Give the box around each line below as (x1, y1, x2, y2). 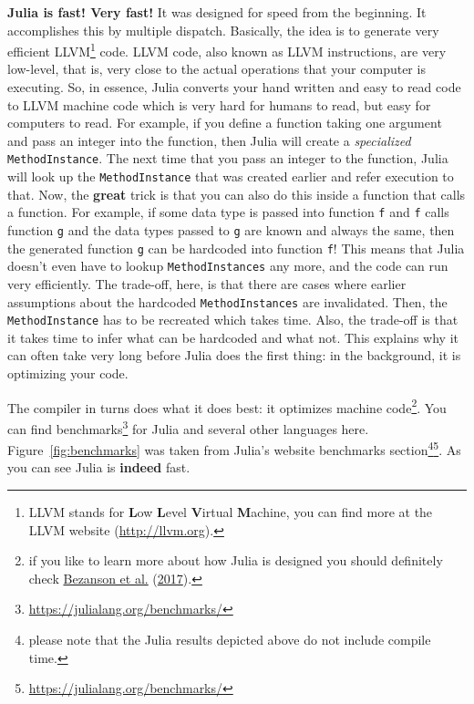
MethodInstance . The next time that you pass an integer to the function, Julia (7, 149, 448, 168)
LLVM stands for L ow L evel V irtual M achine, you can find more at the (28, 502, 433, 521)
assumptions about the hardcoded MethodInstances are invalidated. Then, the (7, 292, 448, 311)
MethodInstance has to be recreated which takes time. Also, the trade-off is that (7, 310, 459, 329)
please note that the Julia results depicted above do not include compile (28, 629, 431, 648)
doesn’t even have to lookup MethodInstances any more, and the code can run (7, 256, 448, 275)
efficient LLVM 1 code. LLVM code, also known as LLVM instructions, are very (7, 39, 447, 60)
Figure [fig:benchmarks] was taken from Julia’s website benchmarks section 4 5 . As (7, 438, 461, 459)
